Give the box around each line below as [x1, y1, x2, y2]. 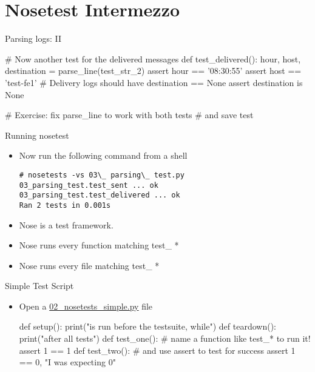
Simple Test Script [5, 279, 74, 292]
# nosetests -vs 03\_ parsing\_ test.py [19, 170, 185, 179]
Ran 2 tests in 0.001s [19, 201, 111, 210]
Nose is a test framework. [19, 218, 113, 231]
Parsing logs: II [5, 32, 61, 45]
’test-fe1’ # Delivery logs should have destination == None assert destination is [5, 76, 303, 88]
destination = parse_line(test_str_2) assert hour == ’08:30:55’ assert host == [5, 64, 302, 77]
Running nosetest [5, 128, 69, 141]
